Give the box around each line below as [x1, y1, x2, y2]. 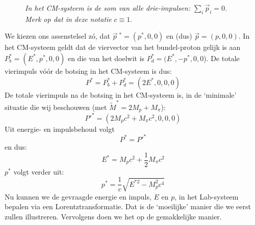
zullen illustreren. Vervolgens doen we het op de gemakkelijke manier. [5, 211, 222, 221]
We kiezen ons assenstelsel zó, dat [5, 31, 110, 41]
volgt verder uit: [13, 166, 64, 177]
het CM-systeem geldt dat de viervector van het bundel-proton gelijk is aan [5, 42, 241, 52]
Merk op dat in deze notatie [25, 13, 112, 24]
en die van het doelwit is [67, 52, 145, 63]
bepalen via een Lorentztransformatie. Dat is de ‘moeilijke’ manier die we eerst [5, 201, 251, 212]
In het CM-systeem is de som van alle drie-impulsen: [25, 3, 191, 13]
